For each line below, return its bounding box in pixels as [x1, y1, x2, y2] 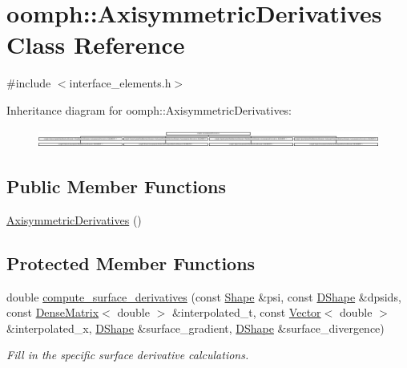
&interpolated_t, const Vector [171, 304, 321, 321]
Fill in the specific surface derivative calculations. [6, 346, 249, 363]
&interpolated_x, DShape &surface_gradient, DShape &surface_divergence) [6, 319, 385, 336]
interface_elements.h [69, 75, 171, 91]
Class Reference [6, 28, 185, 61]
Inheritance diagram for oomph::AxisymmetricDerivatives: [6, 101, 292, 118]
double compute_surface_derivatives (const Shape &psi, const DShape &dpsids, [6, 288, 401, 305]
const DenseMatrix [6, 304, 99, 321]
